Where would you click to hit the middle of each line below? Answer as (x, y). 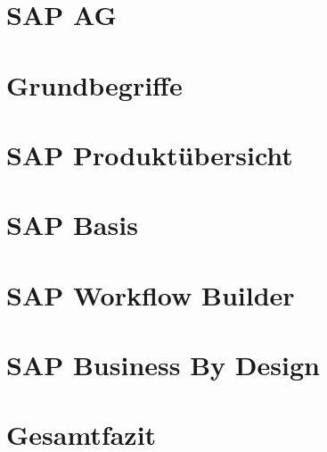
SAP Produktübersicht (150, 154)
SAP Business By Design (163, 365)
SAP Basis (72, 225)
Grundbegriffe (94, 84)
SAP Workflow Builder (151, 294)
